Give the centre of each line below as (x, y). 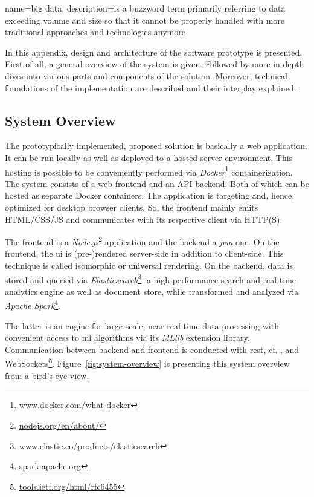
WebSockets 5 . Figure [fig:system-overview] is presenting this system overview (147, 363)
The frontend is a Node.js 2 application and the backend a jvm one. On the (142, 241)
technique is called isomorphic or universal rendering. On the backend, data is (149, 265)
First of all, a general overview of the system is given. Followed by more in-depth (155, 64)
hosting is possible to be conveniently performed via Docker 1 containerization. (149, 171)
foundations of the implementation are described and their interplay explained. (151, 87)
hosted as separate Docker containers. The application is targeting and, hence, (150, 195)
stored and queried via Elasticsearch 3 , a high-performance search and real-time (151, 278)
